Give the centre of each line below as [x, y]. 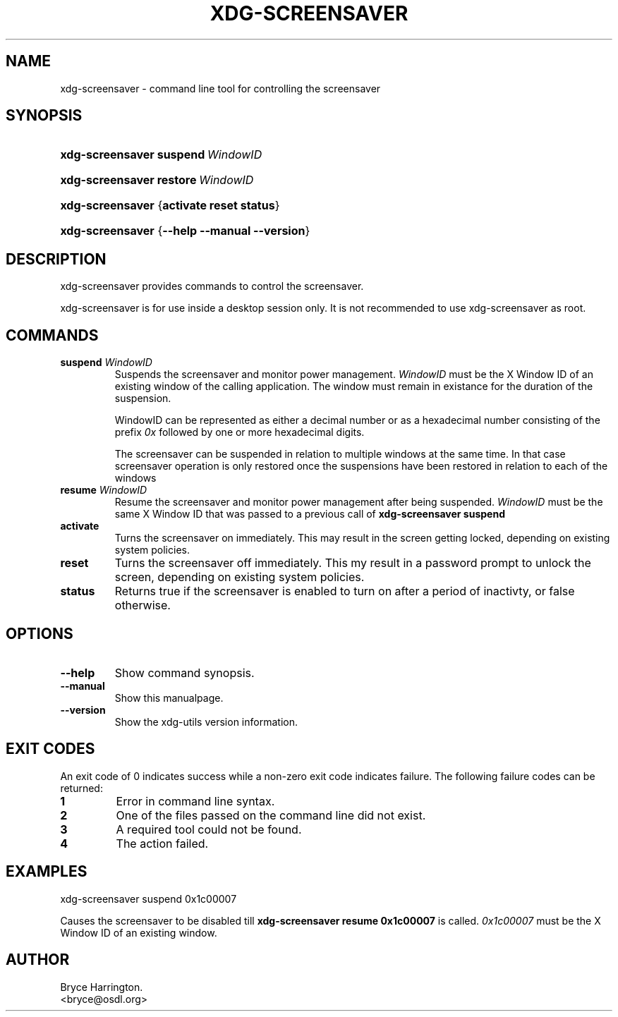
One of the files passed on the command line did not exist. [271, 815]
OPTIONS [40, 633]
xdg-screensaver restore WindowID [157, 180]
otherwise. [143, 605]
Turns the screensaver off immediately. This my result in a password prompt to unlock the [353, 563]
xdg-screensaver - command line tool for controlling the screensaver [220, 88]
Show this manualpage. [169, 698]
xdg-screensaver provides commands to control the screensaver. [212, 286]
